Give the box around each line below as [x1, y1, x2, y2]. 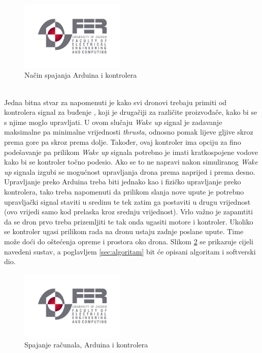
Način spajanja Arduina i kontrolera [24, 70, 137, 80]
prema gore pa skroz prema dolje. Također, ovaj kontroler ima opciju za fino [4, 137, 241, 147]
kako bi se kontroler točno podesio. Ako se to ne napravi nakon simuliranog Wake [4, 156, 258, 167]
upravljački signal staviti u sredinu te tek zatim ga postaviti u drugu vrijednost [4, 196, 251, 207]
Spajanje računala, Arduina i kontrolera [24, 339, 148, 350]
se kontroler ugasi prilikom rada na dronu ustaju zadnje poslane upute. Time [4, 226, 244, 237]
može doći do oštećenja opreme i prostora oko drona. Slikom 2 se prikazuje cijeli [4, 236, 253, 246]
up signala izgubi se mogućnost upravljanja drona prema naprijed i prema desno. [4, 166, 255, 177]
